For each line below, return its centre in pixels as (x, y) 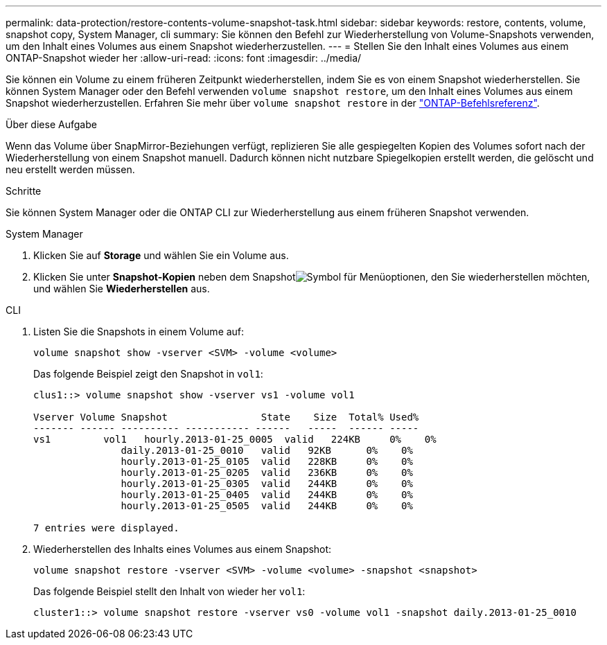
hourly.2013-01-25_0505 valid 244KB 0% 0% (267, 506)
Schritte (24, 191)
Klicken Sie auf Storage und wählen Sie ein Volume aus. (161, 255)
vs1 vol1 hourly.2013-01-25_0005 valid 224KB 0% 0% (235, 439)
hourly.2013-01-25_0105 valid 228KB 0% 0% (267, 461)
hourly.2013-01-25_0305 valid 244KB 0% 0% (267, 484)
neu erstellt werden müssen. (70, 169)
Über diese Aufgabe (51, 124)
